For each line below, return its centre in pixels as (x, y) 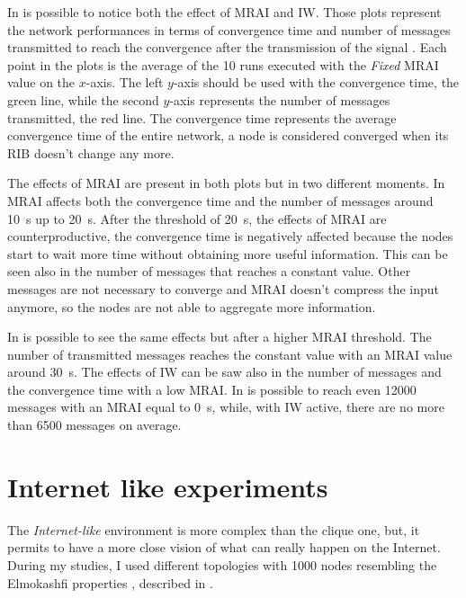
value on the (41, 82)
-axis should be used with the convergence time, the (316, 82)
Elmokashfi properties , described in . (110, 582)
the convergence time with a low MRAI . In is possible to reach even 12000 (212, 389)
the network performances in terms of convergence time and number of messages (229, 29)
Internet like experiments (168, 486)
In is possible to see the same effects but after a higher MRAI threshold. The (220, 337)
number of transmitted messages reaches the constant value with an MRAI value (230, 354)
